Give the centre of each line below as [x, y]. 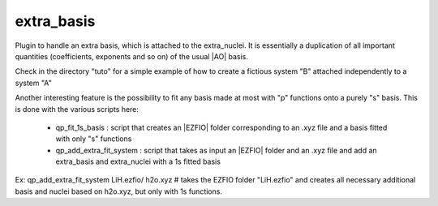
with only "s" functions [94, 139]
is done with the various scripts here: [77, 109]
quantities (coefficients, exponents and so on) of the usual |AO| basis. [132, 56]
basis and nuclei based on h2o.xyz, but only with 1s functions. [119, 191]
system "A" [33, 83]
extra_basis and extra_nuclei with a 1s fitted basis [138, 161]
